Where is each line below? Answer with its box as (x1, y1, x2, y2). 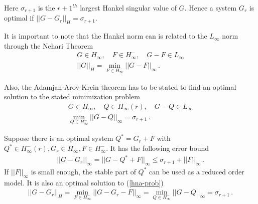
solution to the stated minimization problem (4, 91, 140, 102)
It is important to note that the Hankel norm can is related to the (4, 31, 207, 41)
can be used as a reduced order (149, 166, 244, 176)
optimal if (4, 13, 34, 23)
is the (38, 3, 55, 13)
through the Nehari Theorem (4, 40, 93, 51)
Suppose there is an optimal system (4, 133, 113, 143)
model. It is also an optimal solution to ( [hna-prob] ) (4, 177, 164, 187)
